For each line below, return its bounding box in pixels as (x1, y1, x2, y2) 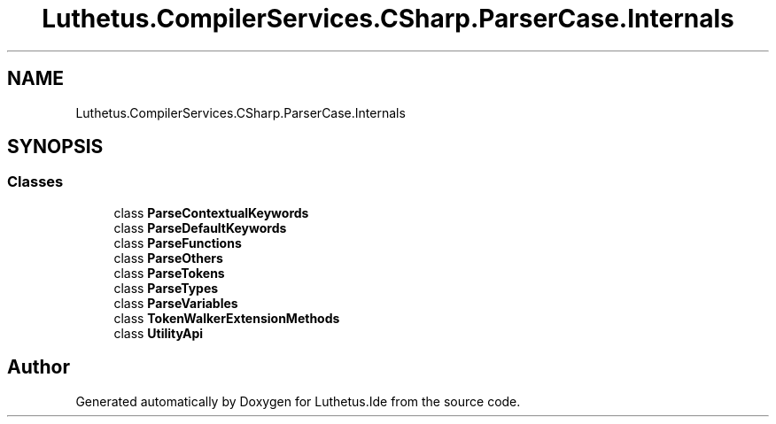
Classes (7, 173, 64, 191)
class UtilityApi (113, 325, 204, 341)
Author (7, 356, 70, 379)
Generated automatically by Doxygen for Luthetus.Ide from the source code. (75, 393, 521, 409)
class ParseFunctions (113, 235, 242, 251)
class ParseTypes (113, 280, 219, 296)
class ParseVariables (113, 295, 238, 311)
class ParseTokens (113, 265, 225, 281)
